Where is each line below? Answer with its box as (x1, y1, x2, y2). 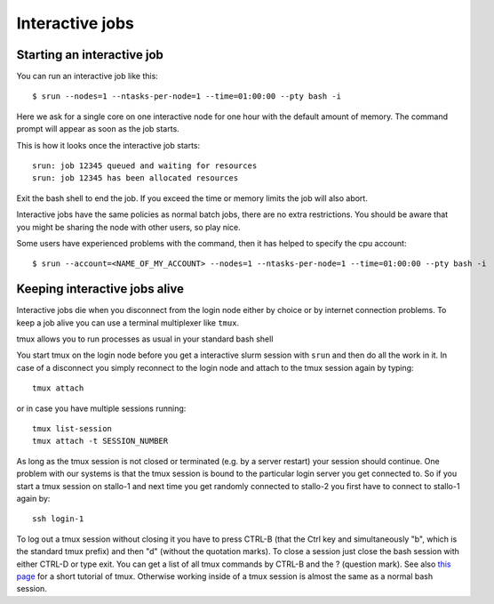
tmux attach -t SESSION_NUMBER (32, 436, 169, 447)
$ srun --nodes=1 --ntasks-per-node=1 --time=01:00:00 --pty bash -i (32, 92, 342, 101)
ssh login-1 (32, 514, 84, 524)
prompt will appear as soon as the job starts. (16, 124, 179, 134)
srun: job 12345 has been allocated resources (32, 173, 239, 183)
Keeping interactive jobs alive (16, 281, 185, 297)
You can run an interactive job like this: (16, 71, 159, 82)
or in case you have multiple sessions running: (16, 403, 187, 414)
